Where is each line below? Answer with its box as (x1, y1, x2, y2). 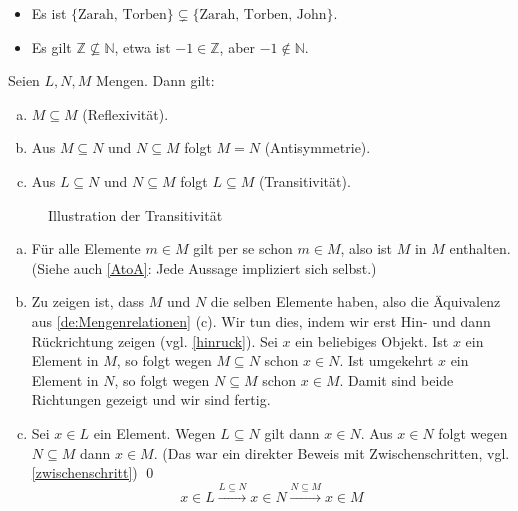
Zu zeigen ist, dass (31, 291, 145, 312)
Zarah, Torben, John (199, 8, 327, 22)
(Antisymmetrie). (264, 137, 371, 158)
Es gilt (31, 36, 72, 57)
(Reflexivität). (82, 103, 169, 124)
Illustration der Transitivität (48, 204, 223, 225)
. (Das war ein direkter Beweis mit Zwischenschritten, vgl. (153, 442, 510, 463)
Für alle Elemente (31, 238, 141, 259)
